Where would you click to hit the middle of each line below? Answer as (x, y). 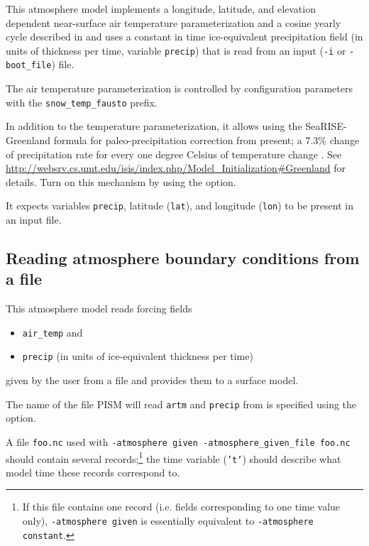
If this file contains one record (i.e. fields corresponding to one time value (181, 507)
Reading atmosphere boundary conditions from (183, 257)
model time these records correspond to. (93, 472)
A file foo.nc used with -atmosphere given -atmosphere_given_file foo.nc (178, 441)
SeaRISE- (326, 126)
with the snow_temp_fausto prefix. (82, 102)
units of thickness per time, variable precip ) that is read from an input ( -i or (176, 50)
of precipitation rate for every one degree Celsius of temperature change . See (174, 154)
